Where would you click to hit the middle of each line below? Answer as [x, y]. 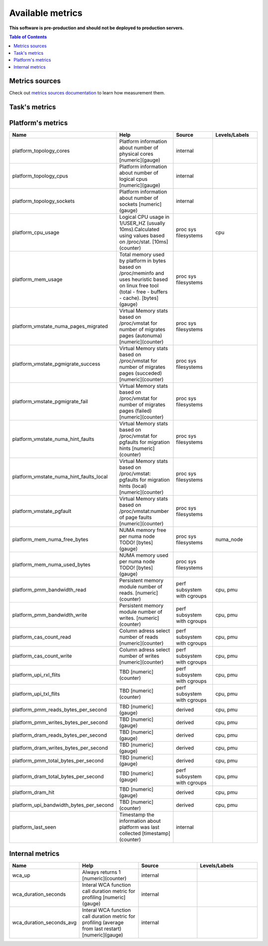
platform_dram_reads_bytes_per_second [60, 735]
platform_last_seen [34, 827]
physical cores [136, 154]
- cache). [130, 298]
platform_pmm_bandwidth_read [49, 590]
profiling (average [103, 922]
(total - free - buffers [144, 292]
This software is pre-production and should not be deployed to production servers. [97, 28]
